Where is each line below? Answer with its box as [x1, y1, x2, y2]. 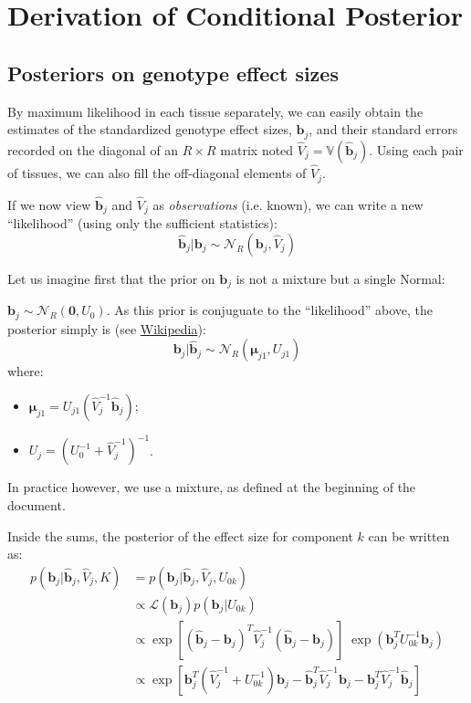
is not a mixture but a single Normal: [235, 268, 445, 288]
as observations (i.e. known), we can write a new [152, 194, 424, 214]
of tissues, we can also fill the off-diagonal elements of [7, 163, 307, 183]
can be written [368, 526, 450, 545]
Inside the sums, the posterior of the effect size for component [7, 526, 353, 545]
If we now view [7, 194, 91, 214]
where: [7, 362, 44, 381]
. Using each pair [369, 140, 464, 159]
